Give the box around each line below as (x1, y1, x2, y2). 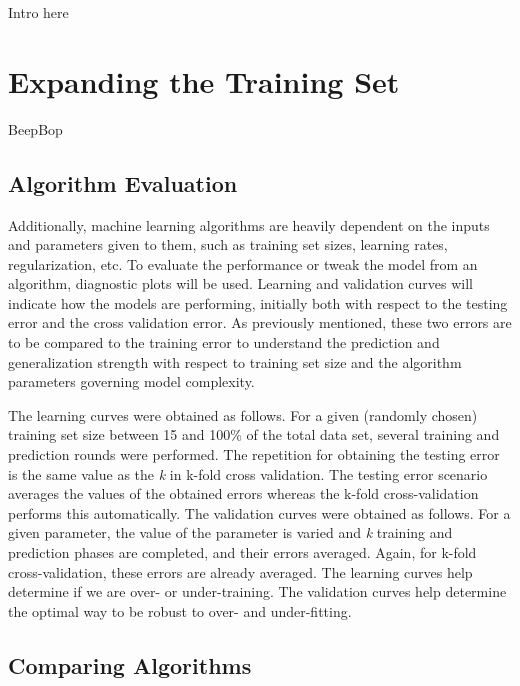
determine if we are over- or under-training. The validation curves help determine (8, 581, 507, 602)
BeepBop (8, 118, 63, 139)
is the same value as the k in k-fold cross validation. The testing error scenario (8, 463, 488, 484)
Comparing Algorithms (8, 649, 252, 680)
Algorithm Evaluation (8, 167, 238, 198)
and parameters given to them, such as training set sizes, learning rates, (8, 234, 448, 255)
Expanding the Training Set (8, 60, 400, 101)
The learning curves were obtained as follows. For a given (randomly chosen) (8, 404, 478, 425)
